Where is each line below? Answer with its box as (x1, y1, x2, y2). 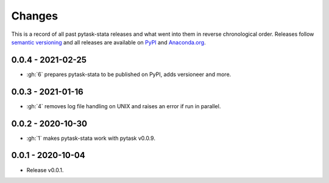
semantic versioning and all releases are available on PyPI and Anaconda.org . (11, 38, 207, 46)
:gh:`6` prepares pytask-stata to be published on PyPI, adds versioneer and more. (26, 71, 232, 78)
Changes (11, 9, 58, 22)
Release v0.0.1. (26, 166, 64, 173)
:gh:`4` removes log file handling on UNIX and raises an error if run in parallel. (26, 102, 221, 109)
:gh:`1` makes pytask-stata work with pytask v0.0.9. (26, 134, 155, 142)
